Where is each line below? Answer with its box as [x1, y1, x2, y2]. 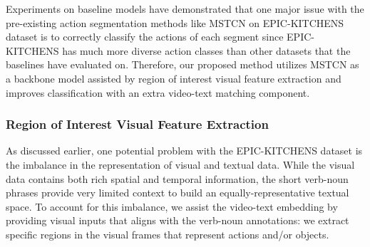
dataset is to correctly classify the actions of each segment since [6, 29, 284, 44]
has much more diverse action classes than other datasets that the [62, 43, 351, 58]
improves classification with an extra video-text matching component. [6, 85, 310, 100]
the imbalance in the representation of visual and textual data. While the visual [6, 157, 355, 172]
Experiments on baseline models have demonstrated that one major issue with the [6, 1, 364, 16]
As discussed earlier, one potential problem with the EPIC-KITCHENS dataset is [6, 143, 363, 158]
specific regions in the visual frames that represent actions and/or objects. [6, 226, 329, 241]
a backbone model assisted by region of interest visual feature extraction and [6, 70, 341, 85]
